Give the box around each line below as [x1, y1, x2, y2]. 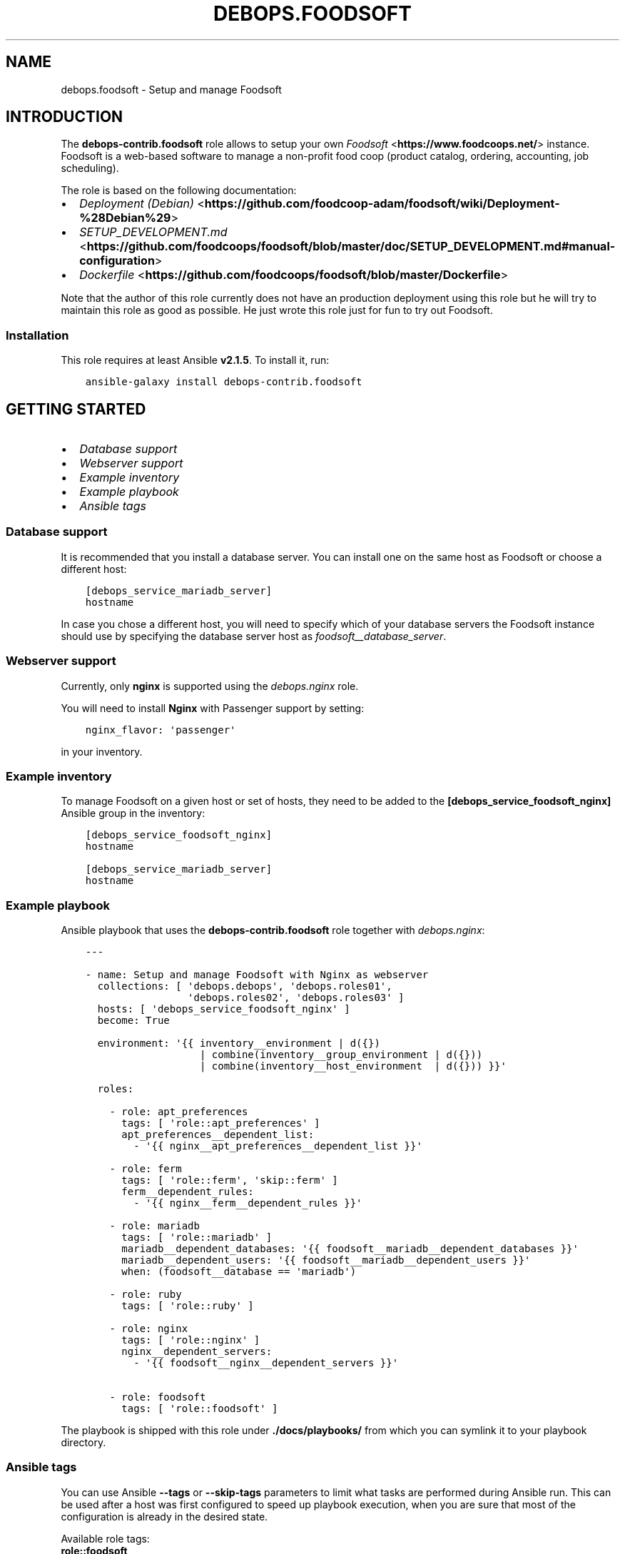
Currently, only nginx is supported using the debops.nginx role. [61, 679, 359, 692]
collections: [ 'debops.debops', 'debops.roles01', [97, 980, 392, 992]
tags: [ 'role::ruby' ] [121, 1300, 254, 1312]
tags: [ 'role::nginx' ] [121, 1334, 260, 1346]
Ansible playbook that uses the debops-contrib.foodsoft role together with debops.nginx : [61, 924, 485, 937]
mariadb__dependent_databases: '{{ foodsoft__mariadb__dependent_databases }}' [121, 1243, 579, 1255]
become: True [97, 1015, 170, 1027]
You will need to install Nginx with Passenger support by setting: [61, 701, 365, 714]
